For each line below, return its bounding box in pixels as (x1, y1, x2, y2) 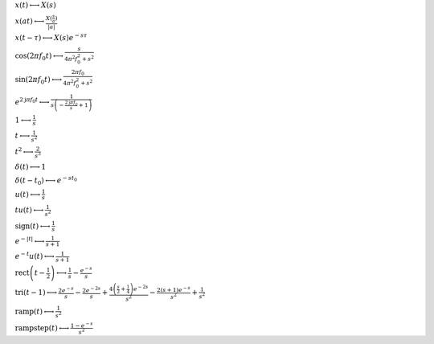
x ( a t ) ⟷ (14, 17, 45, 26)
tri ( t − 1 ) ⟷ (14, 288, 58, 297)
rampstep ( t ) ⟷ (14, 323, 70, 333)
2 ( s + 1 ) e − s (157, 285, 190, 293)
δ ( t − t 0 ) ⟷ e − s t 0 (14, 174, 78, 186)
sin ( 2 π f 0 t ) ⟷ (14, 75, 62, 86)
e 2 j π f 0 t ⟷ (14, 96, 50, 106)
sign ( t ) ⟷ (14, 221, 51, 231)
